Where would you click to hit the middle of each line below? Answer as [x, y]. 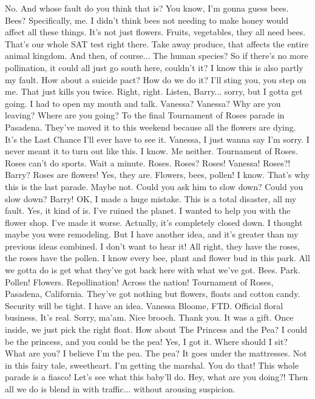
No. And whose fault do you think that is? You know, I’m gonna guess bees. [147, 8]
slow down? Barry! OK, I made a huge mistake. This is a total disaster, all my [151, 198]
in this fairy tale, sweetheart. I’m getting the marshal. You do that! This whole [152, 365]
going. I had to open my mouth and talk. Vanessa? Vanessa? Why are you [143, 103]
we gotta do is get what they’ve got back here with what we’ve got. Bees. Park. [153, 270]
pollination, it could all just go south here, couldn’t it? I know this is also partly [154, 67]
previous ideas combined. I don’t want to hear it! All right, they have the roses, [153, 246]
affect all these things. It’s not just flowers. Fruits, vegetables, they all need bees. [155, 32]
